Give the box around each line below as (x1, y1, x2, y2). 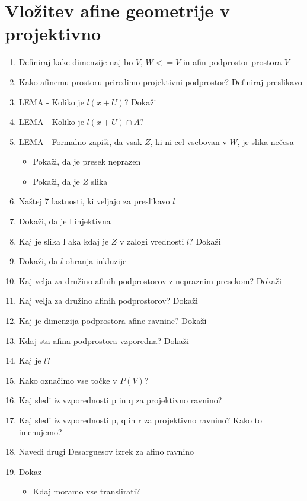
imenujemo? (18, 425, 62, 438)
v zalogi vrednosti (120, 235, 184, 247)
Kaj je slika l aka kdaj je (18, 235, 109, 247)
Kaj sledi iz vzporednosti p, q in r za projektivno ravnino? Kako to (18, 414, 263, 426)
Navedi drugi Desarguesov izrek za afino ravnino (18, 445, 194, 458)
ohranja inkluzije (65, 255, 127, 267)
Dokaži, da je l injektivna (18, 215, 111, 227)
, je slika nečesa (237, 135, 294, 147)
